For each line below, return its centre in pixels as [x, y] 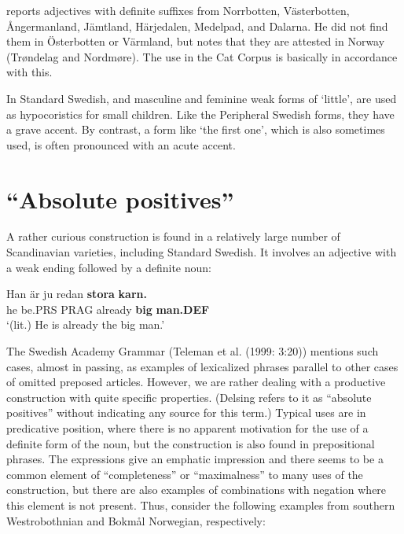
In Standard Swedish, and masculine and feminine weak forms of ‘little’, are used [202, 98]
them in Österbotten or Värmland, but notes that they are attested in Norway [196, 41]
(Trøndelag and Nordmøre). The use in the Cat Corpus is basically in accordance [202, 56]
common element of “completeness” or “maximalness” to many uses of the [185, 474]
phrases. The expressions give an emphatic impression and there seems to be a [195, 459]
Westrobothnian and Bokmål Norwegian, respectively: [136, 520]
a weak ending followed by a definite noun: [109, 267]
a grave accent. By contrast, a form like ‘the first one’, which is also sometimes [196, 129]
